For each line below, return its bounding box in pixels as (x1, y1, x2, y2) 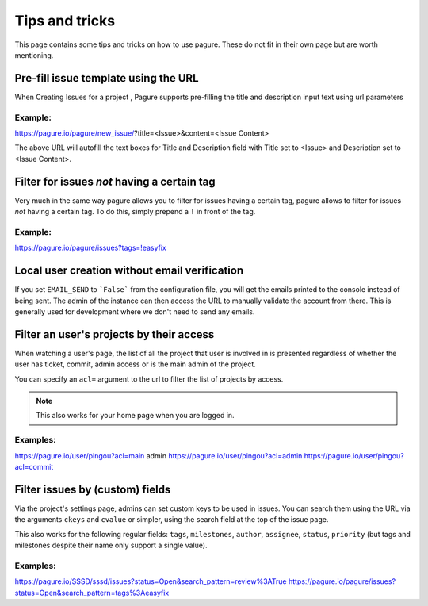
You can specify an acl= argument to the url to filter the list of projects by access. (14, 374, 284, 384)
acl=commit (14, 462, 54, 471)
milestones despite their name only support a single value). (14, 540, 208, 550)
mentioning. (14, 50, 54, 59)
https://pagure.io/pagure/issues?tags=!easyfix (14, 243, 166, 253)
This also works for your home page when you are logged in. (36, 411, 235, 420)
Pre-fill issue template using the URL (14, 71, 199, 85)
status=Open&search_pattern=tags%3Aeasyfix (14, 588, 170, 597)
